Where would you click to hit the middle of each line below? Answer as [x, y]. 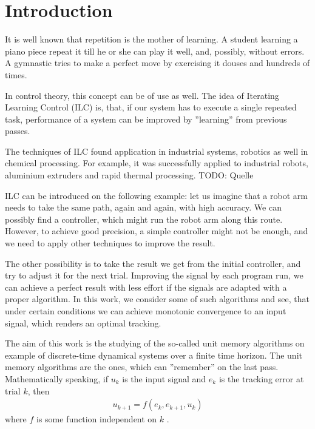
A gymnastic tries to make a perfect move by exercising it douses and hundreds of [157, 63]
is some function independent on [97, 419]
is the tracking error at [261, 378]
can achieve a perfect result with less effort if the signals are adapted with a [146, 287]
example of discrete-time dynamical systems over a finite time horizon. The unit [154, 355]
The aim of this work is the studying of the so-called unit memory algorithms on [155, 343]
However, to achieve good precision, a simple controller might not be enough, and [157, 231]
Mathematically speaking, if [57, 378]
